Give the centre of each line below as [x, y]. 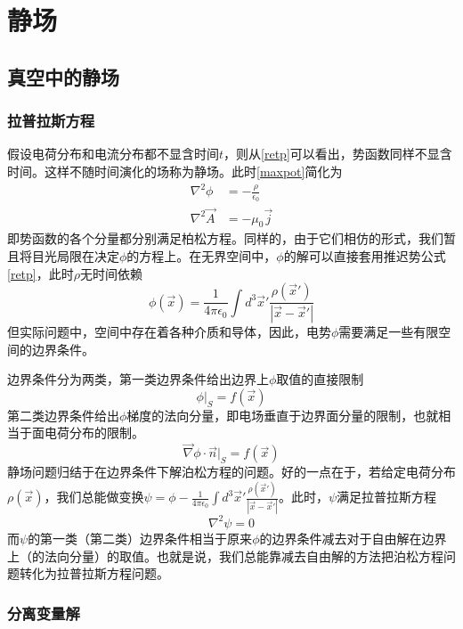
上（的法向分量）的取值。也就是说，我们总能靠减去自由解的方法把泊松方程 [225, 555]
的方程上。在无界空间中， [202, 255]
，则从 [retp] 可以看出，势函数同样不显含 [338, 154]
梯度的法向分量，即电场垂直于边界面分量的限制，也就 [283, 415]
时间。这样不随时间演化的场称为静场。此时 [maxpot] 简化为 [175, 171]
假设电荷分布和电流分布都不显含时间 [113, 154]
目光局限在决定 [75, 255]
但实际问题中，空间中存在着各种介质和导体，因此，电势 [169, 332]
